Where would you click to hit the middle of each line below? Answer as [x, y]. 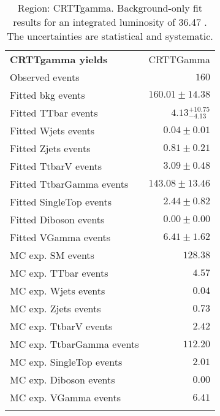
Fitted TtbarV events [56, 166]
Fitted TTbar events [54, 113]
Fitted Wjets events [52, 130]
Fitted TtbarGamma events [69, 184]
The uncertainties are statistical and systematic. [110, 36]
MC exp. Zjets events [55, 308]
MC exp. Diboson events [63, 379]
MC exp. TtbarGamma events [74, 344]
